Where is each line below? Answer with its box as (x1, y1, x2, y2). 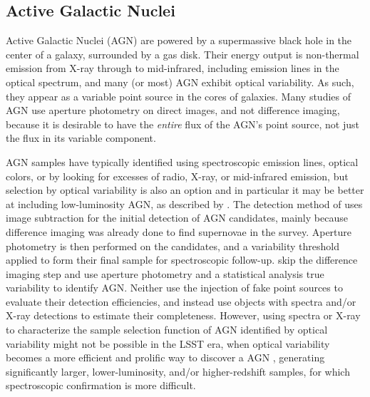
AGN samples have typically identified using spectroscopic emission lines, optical (6, 154, 359, 169)
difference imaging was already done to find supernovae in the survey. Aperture (6, 224, 352, 239)
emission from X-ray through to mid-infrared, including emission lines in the (6, 61, 339, 76)
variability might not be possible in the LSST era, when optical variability (6, 336, 330, 351)
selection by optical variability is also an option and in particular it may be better (6, 182, 364, 197)
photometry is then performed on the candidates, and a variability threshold (6, 238, 339, 253)
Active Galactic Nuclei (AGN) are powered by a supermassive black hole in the (6, 33, 352, 48)
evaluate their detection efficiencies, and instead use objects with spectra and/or (6, 294, 356, 309)
